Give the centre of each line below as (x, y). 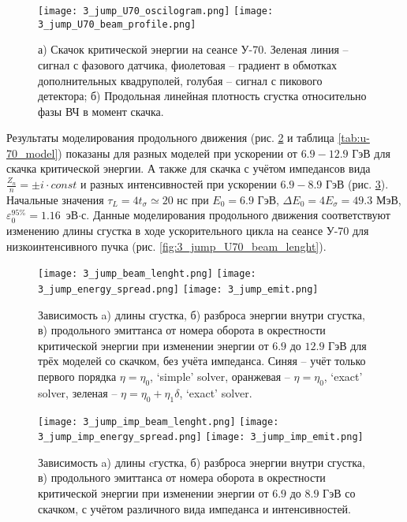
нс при (193, 199)
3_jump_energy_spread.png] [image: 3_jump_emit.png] (178, 289)
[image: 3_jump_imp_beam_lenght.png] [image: (159, 421)
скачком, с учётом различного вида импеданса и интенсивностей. (194, 508)
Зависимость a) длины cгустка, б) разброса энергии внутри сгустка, (202, 462)
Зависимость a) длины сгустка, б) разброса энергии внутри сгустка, (202, 314)
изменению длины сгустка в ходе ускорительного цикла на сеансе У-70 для (188, 231)
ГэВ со (339, 493)
